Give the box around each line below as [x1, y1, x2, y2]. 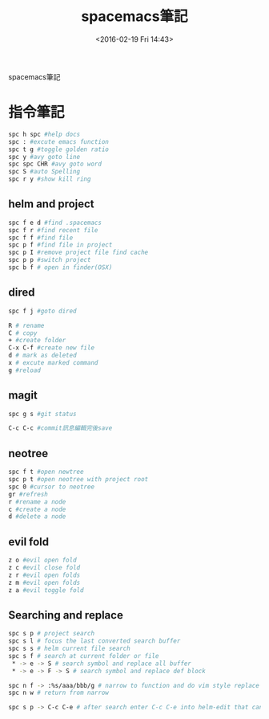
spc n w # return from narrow [8, 688, 110, 697]
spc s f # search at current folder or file [8, 652, 159, 660]
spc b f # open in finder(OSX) [8, 263, 113, 272]
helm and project [8, 198, 94, 211]
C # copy [8, 329, 38, 337]
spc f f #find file [8, 234, 74, 242]
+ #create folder [8, 337, 66, 345]
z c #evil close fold [8, 563, 81, 571]
